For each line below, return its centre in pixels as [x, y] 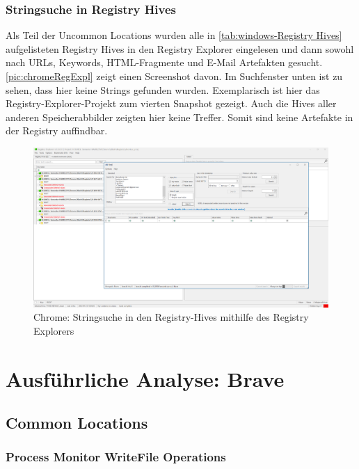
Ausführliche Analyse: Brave [145, 378]
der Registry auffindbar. [57, 130]
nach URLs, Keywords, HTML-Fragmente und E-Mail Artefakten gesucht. [164, 62]
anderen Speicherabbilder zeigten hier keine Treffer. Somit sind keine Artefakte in [179, 117]
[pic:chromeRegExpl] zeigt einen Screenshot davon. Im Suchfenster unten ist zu [174, 76]
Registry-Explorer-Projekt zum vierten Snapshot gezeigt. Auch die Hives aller [171, 103]
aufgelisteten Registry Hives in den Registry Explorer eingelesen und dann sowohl [180, 48]
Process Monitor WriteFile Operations [116, 457]
